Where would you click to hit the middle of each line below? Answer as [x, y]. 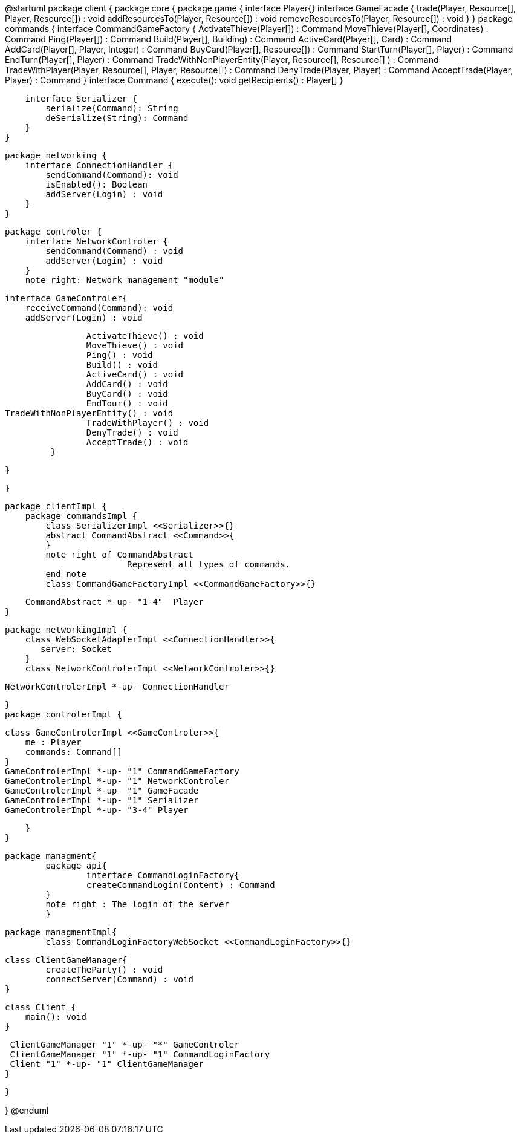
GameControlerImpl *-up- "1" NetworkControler [117, 781]
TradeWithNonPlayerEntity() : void [89, 413]
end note [66, 574]
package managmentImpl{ [61, 932]
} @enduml [27, 1110]
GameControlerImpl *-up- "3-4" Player [97, 810]
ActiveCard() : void [135, 374]
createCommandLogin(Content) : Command [180, 885]
